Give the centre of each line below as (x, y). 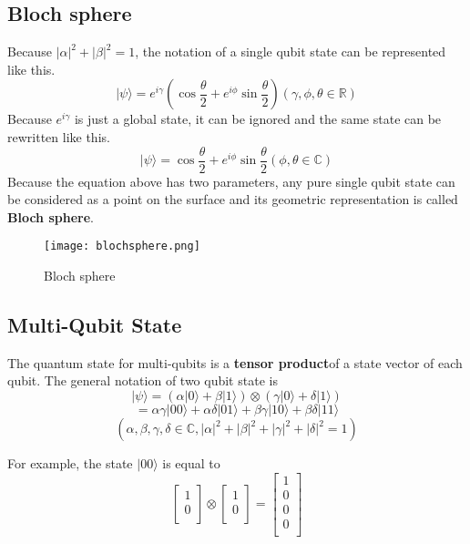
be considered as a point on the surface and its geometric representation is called (233, 199)
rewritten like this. (59, 136)
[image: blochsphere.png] (122, 246)
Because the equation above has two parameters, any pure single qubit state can (231, 181)
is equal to (191, 463)
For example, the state (70, 463)
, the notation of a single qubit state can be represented (291, 51)
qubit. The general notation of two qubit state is (143, 380)
